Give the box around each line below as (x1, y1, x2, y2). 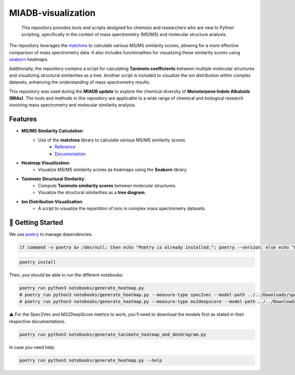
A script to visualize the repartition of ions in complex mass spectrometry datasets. (38, 205, 206, 211)
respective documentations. (9, 318, 66, 324)
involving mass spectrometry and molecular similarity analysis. (9, 102, 136, 108)
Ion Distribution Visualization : (21, 199, 84, 205)
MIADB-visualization (9, 7, 96, 18)
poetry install (19, 259, 56, 265)
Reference (55, 144, 76, 150)
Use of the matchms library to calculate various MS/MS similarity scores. (38, 137, 187, 143)
